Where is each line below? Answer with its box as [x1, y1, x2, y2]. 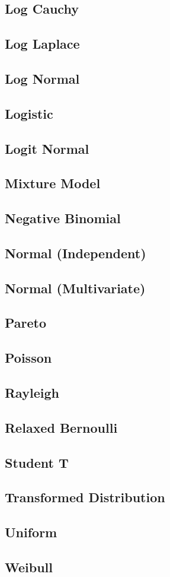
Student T [5, 453, 69, 471]
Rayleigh [5, 383, 59, 401]
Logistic [5, 104, 53, 122]
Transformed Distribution [5, 488, 165, 506]
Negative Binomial [5, 209, 121, 227]
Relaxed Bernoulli [5, 418, 118, 436]
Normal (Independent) [5, 243, 146, 262]
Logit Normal [5, 139, 89, 157]
